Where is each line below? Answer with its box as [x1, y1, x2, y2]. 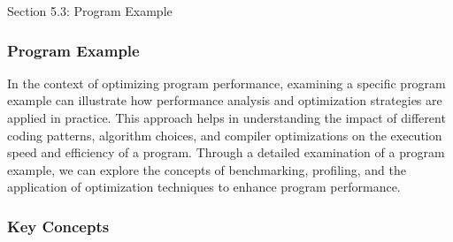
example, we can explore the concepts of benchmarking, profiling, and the [7, 160, 406, 178]
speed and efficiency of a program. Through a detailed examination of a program [7, 143, 445, 162]
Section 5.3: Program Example [7, 2, 173, 19]
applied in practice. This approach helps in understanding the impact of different [7, 109, 446, 126]
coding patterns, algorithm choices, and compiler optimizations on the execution [7, 125, 442, 144]
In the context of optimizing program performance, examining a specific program [7, 73, 446, 92]
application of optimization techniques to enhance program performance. [7, 178, 401, 196]
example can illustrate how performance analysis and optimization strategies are [7, 91, 442, 110]
